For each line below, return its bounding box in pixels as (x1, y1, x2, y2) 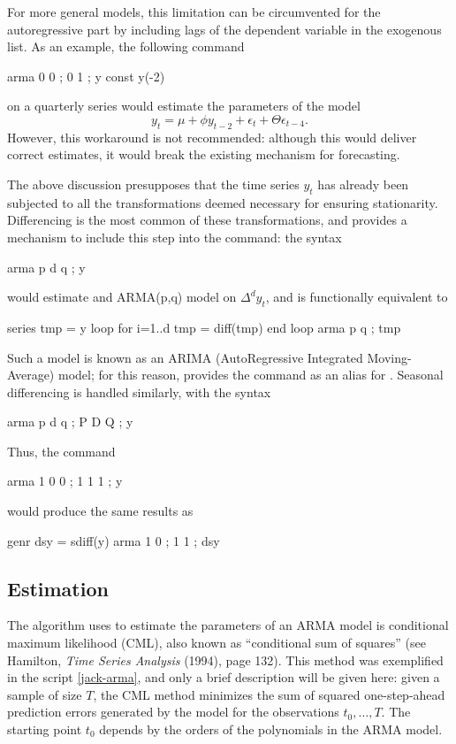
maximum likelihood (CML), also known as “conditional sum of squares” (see (7, 633, 426, 652)
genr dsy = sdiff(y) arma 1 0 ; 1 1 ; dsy (7, 531, 220, 549)
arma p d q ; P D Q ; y (7, 412, 133, 431)
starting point (7, 720, 82, 739)
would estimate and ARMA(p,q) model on (7, 288, 237, 306)
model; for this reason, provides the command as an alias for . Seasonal (57, 365, 444, 384)
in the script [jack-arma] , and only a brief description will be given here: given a (7, 668, 440, 686)
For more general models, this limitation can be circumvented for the (7, 3, 381, 20)
